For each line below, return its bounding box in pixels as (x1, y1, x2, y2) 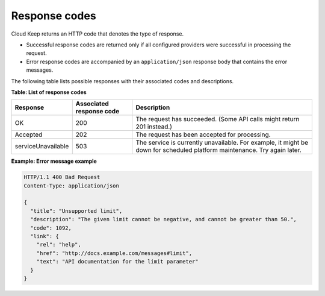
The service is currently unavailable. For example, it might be (135, 139, 309, 147)
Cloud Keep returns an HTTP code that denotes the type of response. (11, 30, 184, 37)
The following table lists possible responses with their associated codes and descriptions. (11, 77, 234, 84)
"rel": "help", (36, 241, 81, 248)
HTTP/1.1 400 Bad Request (23, 174, 101, 181)
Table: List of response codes (11, 88, 87, 96)
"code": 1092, (30, 224, 72, 231)
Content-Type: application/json (23, 182, 120, 189)
